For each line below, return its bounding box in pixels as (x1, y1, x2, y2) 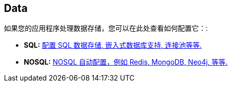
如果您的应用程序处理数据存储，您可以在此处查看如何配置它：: (4, 24, 208, 33)
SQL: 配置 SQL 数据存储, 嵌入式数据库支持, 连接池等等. (24, 41, 202, 50)
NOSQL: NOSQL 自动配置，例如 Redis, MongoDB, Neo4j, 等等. (24, 58, 228, 67)
